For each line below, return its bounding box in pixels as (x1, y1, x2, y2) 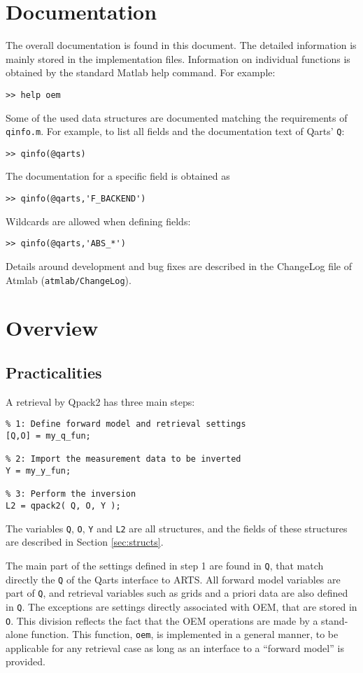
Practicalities (6, 361, 102, 383)
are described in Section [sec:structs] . (6, 534, 164, 549)
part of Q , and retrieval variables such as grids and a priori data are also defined (6, 586, 348, 600)
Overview (6, 313, 99, 342)
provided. (6, 654, 45, 669)
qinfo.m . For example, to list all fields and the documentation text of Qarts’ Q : (6, 124, 345, 139)
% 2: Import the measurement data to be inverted (6, 454, 241, 465)
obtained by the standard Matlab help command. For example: (6, 65, 276, 80)
